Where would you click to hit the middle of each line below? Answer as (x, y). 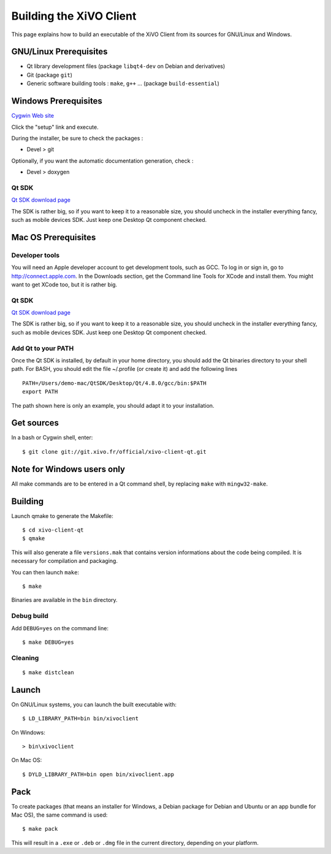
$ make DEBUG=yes (48, 642)
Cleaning (25, 658)
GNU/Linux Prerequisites (59, 52)
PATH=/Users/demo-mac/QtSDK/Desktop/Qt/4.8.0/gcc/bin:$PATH (114, 383)
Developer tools (36, 255)
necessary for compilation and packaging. (64, 561)
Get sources (35, 423)
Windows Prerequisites (57, 101)
